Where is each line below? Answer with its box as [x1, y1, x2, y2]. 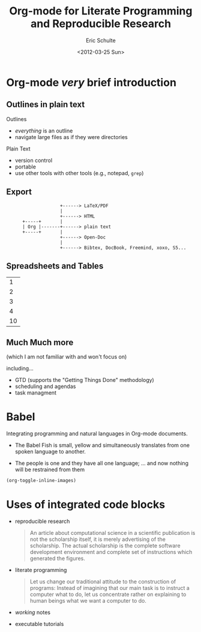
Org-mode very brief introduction [6, 76, 177, 89]
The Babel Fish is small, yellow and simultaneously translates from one [14, 442, 190, 449]
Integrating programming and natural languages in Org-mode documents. [6, 430, 188, 437]
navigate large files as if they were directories [14, 133, 128, 140]
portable [14, 163, 36, 170]
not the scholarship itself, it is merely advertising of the [29, 535, 166, 543]
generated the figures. [29, 555, 86, 562]
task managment [14, 389, 57, 396]
